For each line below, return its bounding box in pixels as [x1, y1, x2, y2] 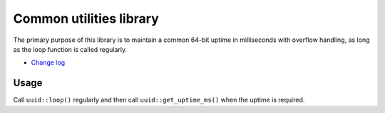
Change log [31, 58, 66, 67]
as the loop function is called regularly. [13, 45, 128, 53]
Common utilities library [13, 11, 160, 26]
